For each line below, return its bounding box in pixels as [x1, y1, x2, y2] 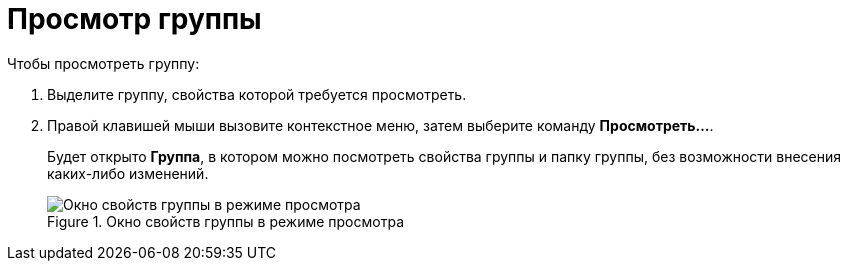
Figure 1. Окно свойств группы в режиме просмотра [47, 212, 404, 230]
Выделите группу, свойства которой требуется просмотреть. [47, 85, 467, 103]
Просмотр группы [7, 2, 262, 36]
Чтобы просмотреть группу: [7, 54, 200, 72]
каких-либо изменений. [47, 164, 209, 182]
